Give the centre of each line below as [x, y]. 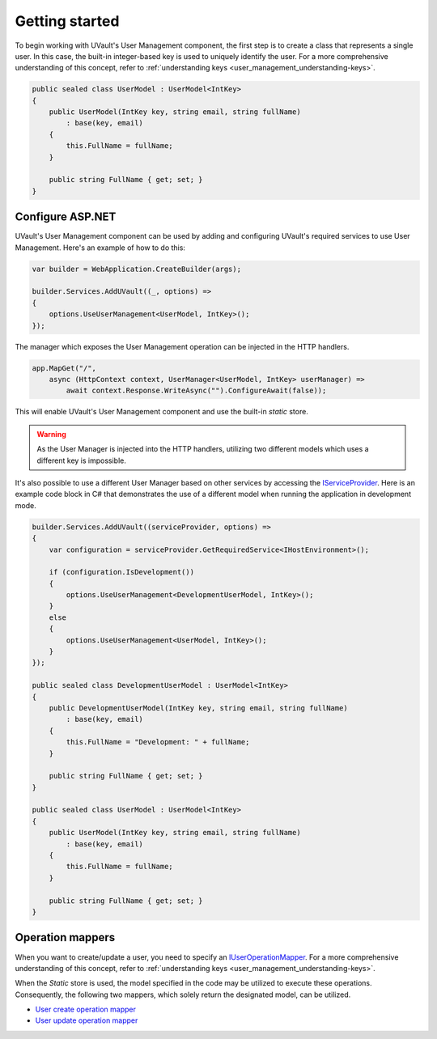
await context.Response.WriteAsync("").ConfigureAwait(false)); [196, 391]
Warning [51, 434]
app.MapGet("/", [64, 368]
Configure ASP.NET [66, 217]
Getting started [67, 21]
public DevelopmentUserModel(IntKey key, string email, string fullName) [198, 708]
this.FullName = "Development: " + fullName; [158, 742]
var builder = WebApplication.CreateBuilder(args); [137, 269]
